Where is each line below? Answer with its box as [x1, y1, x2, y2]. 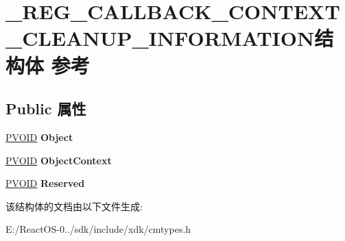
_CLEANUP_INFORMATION [5, 24, 315, 52]
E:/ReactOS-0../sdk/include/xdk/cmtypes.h [5, 222, 191, 236]
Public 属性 [5, 98, 86, 119]
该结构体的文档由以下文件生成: [5, 199, 143, 213]
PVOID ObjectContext [5, 153, 112, 167]
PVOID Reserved [5, 176, 85, 190]
